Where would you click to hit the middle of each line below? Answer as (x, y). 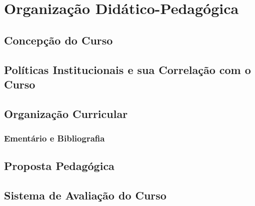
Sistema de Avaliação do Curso (85, 195)
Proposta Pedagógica (59, 166)
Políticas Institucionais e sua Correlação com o (127, 69)
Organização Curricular (66, 113)
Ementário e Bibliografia (54, 138)
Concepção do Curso (58, 40)
